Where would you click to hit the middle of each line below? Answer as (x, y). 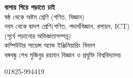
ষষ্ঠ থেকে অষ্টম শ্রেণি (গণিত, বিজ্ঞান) (45, 16)
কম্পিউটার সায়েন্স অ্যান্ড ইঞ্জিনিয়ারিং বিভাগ (50, 45)
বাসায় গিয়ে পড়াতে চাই (30, 7)
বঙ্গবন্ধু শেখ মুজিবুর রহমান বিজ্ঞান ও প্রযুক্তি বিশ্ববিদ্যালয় (63, 54)
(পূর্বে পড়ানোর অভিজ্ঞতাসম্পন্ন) (38, 35)
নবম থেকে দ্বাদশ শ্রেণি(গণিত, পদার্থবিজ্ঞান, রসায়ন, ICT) (67, 26)
